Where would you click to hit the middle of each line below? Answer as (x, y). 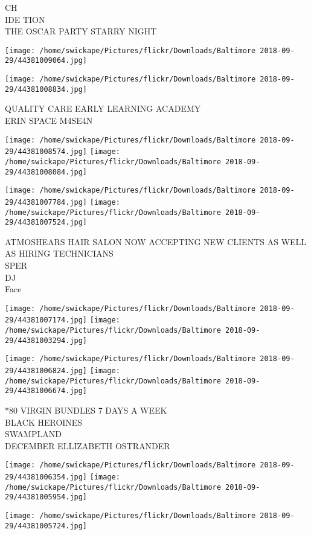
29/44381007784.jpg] (46, 202)
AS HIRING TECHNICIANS (59, 253)
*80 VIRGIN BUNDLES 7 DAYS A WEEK (86, 410)
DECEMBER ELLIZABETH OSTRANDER (88, 445)
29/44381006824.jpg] (46, 371)
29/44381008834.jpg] (46, 89)
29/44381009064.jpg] (46, 61)
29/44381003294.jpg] (46, 340)
